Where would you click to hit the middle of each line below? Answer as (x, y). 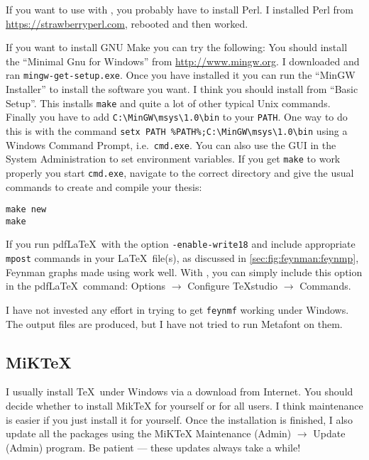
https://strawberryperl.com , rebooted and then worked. (127, 23)
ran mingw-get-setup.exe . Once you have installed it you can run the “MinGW (181, 75)
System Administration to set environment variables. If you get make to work (173, 159)
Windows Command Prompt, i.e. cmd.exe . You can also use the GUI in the (171, 144)
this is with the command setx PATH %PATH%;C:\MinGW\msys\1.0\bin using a (177, 130)
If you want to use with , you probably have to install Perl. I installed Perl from (180, 9)
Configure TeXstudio (233, 286)
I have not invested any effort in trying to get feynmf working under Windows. (177, 309)
